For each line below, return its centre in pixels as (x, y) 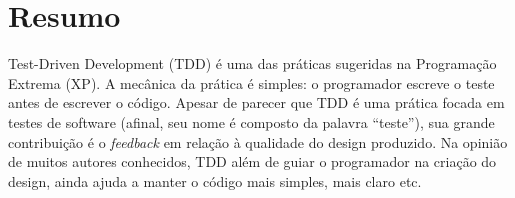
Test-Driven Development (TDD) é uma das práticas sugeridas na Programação (252, 63)
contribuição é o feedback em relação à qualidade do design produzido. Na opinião (258, 141)
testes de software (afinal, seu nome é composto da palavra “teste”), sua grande (251, 121)
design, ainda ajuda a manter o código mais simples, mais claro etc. (215, 180)
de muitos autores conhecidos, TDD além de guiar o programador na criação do (252, 161)
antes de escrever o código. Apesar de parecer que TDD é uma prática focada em (256, 102)
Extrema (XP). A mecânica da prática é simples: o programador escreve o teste (251, 82)
